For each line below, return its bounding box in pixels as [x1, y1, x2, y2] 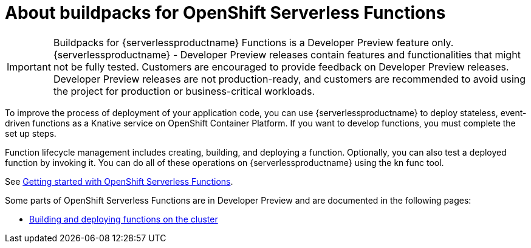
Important [7, 60, 51, 73]
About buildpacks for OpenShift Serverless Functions [5, 2, 446, 23]
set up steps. [5, 128, 57, 139]
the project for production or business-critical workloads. [53, 84, 315, 97]
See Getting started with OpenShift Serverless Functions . [5, 176, 233, 187]
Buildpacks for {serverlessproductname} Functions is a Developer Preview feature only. [53, 36, 454, 49]
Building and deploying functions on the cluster [29, 213, 218, 224]
